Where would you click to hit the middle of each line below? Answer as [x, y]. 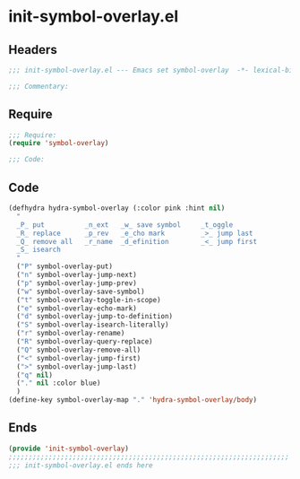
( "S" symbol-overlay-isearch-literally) [93, 325]
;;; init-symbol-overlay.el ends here [81, 465]
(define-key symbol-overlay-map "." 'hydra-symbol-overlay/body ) [133, 400]
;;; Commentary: [39, 86]
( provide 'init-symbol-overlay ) [69, 449]
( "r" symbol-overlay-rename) [71, 334]
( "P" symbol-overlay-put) [65, 266]
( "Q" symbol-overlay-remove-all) [79, 350]
